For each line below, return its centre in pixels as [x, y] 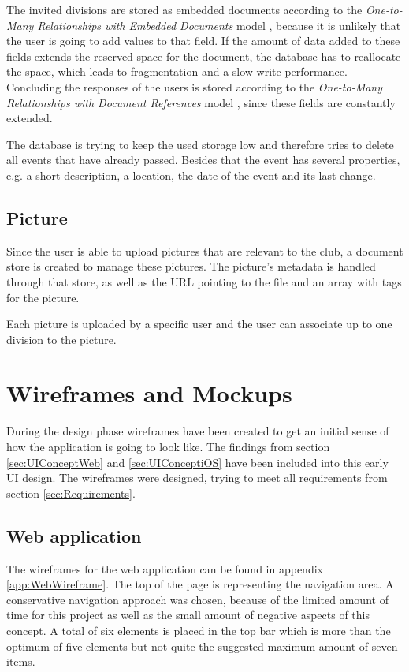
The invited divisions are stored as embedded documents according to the [184, 9]
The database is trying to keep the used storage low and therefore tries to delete [200, 144]
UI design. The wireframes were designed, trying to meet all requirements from [197, 478]
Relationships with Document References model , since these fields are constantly [201, 102]
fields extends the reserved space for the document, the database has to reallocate [204, 56]
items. [21, 661]
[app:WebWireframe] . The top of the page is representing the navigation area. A [200, 584]
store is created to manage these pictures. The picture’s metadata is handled [191, 266]
